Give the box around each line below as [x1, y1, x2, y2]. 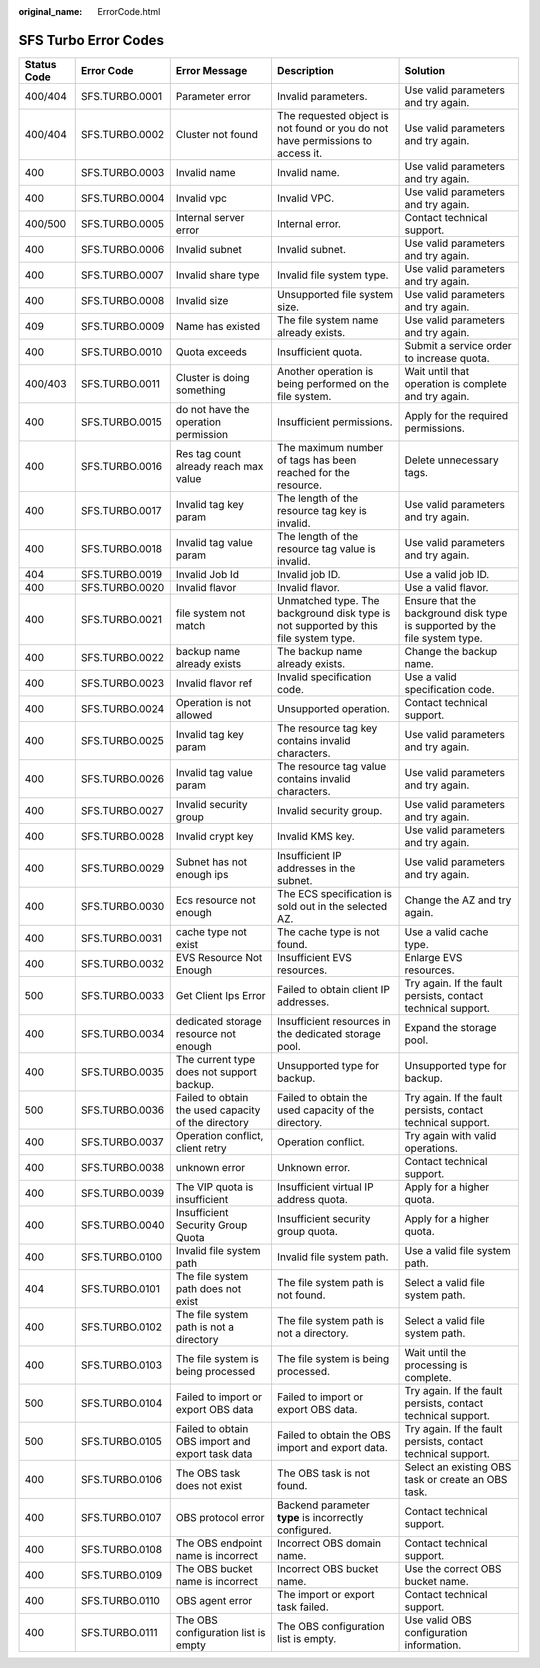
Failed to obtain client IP [276, 982, 390, 996]
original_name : [18, 6, 83, 17]
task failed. [276, 1600, 329, 1614]
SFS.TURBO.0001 [80, 89, 163, 103]
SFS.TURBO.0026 [80, 771, 165, 785]
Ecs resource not [175, 893, 256, 907]
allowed [175, 708, 213, 722]
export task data [175, 1446, 253, 1460]
